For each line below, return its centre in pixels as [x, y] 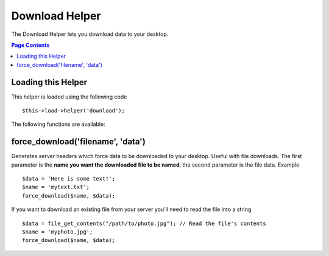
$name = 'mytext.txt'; [56, 187]
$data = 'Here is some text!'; [69, 179]
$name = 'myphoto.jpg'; [58, 232]
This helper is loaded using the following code [69, 97]
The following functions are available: [58, 124]
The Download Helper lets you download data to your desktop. [90, 34]
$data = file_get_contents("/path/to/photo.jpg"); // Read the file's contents [144, 223]
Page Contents [30, 45]
